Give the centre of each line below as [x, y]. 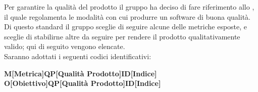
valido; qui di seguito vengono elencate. [65, 46]
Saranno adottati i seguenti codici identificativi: [78, 56]
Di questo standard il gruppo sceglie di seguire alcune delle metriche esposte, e [126, 27]
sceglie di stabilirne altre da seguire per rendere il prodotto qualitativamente [122, 36]
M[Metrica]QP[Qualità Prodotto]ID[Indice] [81, 73]
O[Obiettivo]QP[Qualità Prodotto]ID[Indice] [83, 83]
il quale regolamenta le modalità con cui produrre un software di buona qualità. [127, 16]
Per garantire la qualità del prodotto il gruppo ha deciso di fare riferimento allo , [129, 7]
